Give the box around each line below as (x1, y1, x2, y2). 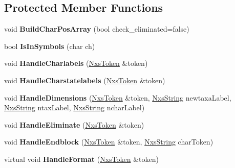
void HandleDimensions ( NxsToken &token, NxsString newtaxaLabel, (4, 92, 231, 103)
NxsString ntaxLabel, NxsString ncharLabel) (4, 102, 145, 113)
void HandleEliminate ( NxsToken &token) (4, 119, 144, 130)
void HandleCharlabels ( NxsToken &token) (4, 58, 148, 68)
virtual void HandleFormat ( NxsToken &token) (4, 153, 159, 164)
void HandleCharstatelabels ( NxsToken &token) (4, 75, 165, 85)
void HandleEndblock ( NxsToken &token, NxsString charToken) (4, 136, 213, 147)
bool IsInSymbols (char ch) (4, 40, 95, 51)
